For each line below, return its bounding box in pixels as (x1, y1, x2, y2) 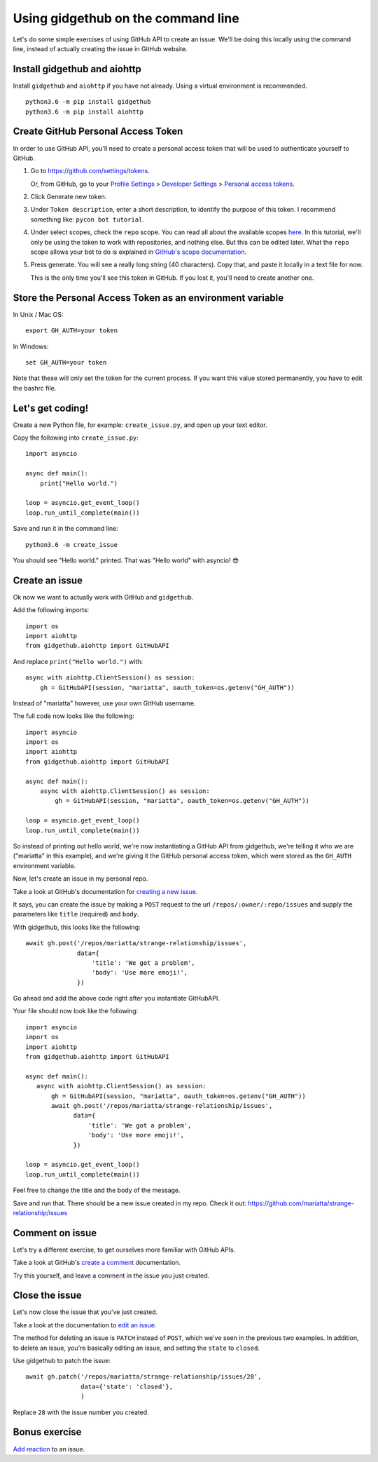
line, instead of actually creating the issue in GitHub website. (13, 44, 188, 53)
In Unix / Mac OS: (13, 310, 64, 318)
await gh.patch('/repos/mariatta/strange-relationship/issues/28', (25, 1373, 262, 1381)
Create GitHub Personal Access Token (13, 126, 183, 137)
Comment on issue (13, 1227, 97, 1239)
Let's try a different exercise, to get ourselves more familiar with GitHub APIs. (13, 1245, 236, 1254)
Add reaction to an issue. (13, 1444, 85, 1453)
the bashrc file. (13, 384, 57, 392)
